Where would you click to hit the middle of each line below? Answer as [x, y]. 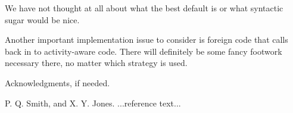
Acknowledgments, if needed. [57, 82]
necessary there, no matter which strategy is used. [96, 63]
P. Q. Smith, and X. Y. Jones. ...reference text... [93, 103]
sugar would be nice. [42, 19]
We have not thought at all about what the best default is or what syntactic [144, 8]
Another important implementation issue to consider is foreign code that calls [146, 40]
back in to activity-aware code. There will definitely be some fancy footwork [144, 51]
